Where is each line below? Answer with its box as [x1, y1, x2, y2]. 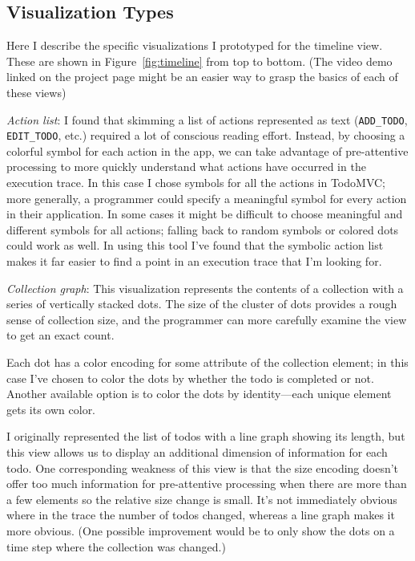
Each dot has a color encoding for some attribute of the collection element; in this [6, 354, 409, 371]
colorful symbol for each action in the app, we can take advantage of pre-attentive [6, 142, 409, 159]
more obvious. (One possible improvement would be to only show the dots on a [6, 522, 395, 539]
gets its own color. [6, 400, 96, 417]
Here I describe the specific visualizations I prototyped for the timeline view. [6, 37, 383, 54]
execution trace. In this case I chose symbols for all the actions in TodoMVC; [6, 174, 385, 191]
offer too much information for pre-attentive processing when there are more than [6, 475, 407, 492]
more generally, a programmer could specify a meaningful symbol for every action [6, 189, 407, 206]
